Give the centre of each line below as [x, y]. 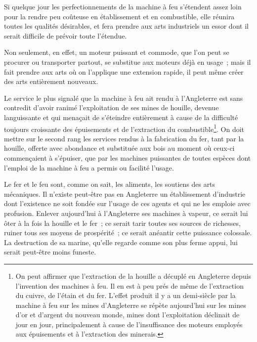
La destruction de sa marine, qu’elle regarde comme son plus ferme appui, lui [121, 242]
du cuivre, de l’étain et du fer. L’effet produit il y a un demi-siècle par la [126, 295]
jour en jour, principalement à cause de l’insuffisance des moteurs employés [129, 324]
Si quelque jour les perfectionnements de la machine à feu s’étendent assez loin [123, 6]
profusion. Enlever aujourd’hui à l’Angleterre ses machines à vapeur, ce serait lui [126, 213]
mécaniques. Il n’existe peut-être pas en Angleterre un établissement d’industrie [125, 193]
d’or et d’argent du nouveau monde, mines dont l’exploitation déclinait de [128, 315]
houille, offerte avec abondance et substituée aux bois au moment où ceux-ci [119, 148]
